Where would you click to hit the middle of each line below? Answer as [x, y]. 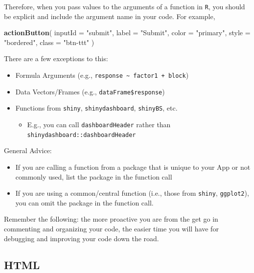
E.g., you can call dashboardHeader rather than [99, 124]
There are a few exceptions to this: [56, 58]
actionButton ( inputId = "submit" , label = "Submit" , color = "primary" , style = [127, 33]
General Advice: [28, 150]
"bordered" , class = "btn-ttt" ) [49, 42]
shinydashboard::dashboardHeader [81, 135]
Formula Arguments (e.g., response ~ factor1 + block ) [102, 75]
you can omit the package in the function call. [84, 202]
